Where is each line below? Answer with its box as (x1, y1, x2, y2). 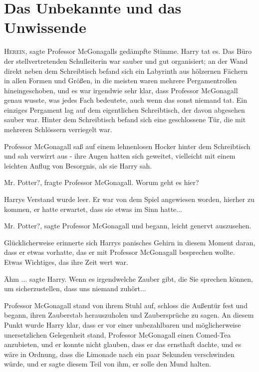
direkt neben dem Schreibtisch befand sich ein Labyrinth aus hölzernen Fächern (4, 65, 248, 76)
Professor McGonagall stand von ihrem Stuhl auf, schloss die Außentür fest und (4, 300, 248, 310)
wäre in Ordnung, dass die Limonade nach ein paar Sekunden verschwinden (4, 349, 235, 359)
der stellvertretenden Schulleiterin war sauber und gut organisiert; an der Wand (4, 55, 248, 66)
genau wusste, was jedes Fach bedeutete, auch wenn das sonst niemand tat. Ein (4, 95, 248, 105)
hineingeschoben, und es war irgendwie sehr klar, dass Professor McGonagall (4, 85, 238, 95)
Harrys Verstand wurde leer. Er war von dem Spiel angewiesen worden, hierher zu (4, 194, 255, 204)
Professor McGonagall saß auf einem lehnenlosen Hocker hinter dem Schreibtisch (4, 141, 251, 151)
